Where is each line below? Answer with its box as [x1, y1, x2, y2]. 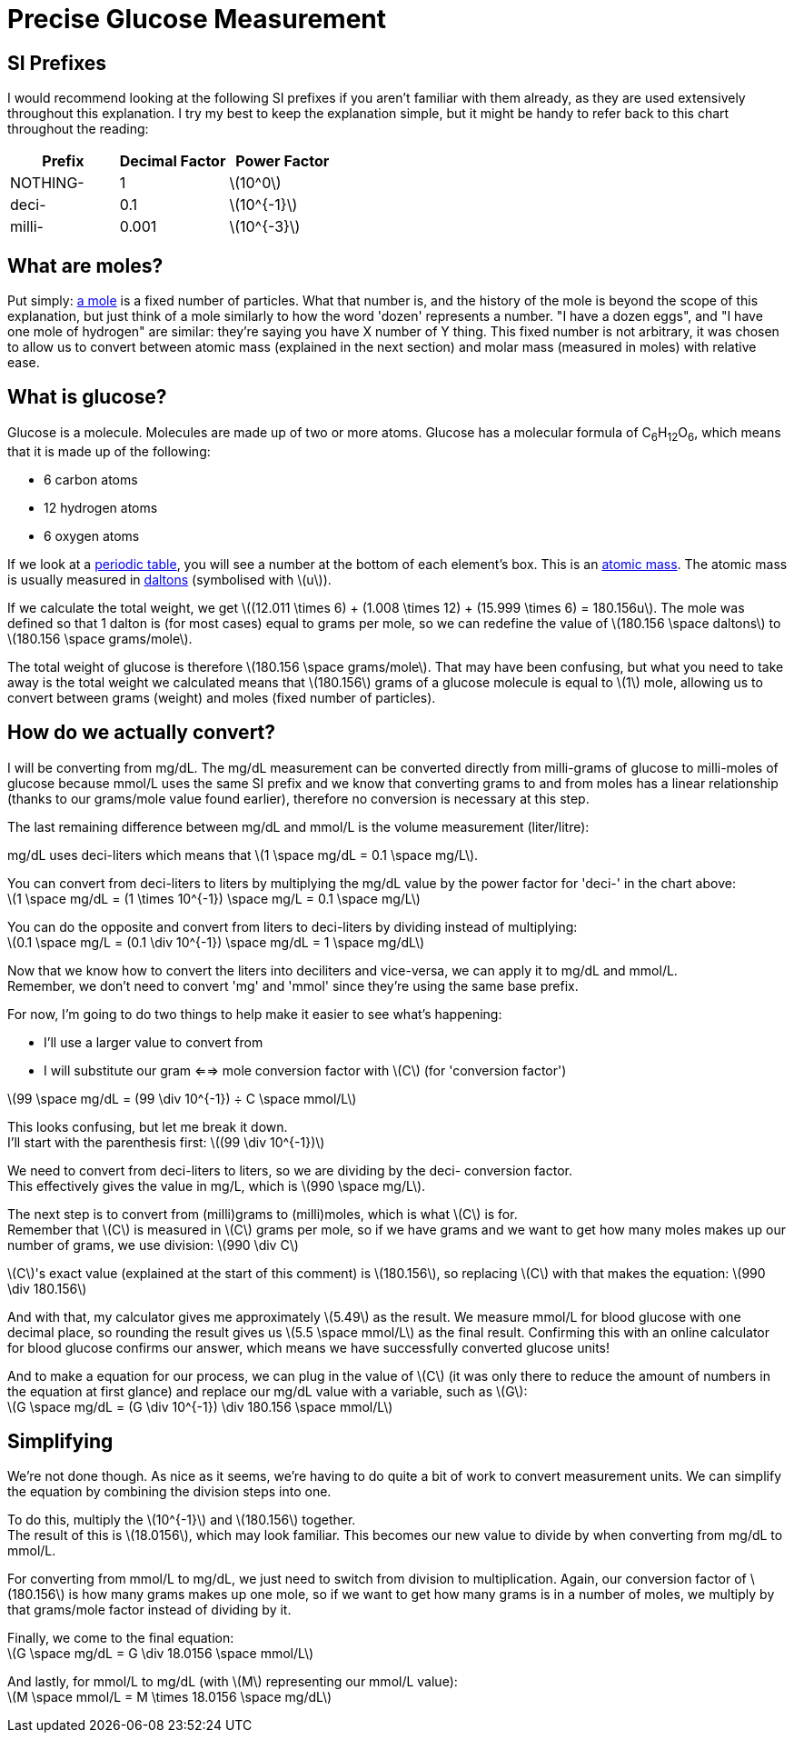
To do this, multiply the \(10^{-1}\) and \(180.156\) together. [7, 1512, 356, 1528]
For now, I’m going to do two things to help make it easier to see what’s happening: [7, 1005, 502, 1022]
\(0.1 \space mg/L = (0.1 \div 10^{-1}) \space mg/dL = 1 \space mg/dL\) [7, 934, 425, 950]
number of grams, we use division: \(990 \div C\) [7, 1236, 299, 1253]
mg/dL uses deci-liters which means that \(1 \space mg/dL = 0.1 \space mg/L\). [7, 846, 479, 863]
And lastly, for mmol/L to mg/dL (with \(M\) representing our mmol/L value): [7, 1674, 458, 1690]
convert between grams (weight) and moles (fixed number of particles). [7, 689, 436, 705]
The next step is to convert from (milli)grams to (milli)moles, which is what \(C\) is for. [7, 1205, 518, 1222]
